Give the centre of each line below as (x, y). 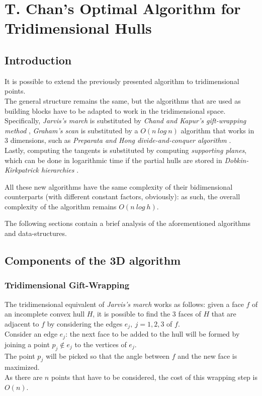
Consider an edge (31, 334)
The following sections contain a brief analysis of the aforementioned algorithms (127, 223)
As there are (24, 377)
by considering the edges (85, 323)
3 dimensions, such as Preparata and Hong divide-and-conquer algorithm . (118, 140)
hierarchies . (60, 170)
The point (20, 355)
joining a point (27, 344)
